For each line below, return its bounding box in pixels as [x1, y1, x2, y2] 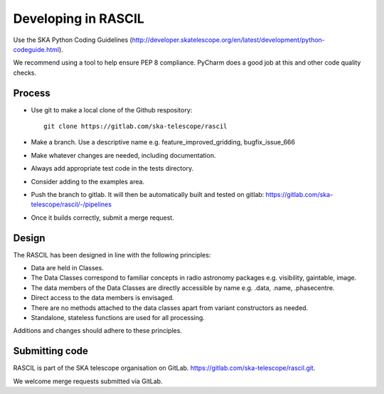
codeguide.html [13, 45, 60, 53]
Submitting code [13, 345, 89, 357]
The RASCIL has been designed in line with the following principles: [13, 250, 211, 259]
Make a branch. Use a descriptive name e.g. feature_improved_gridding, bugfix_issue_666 [31, 138, 295, 147]
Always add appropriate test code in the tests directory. [31, 164, 194, 173]
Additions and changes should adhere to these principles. [13, 326, 183, 335]
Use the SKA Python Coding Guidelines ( [13, 36, 133, 44]
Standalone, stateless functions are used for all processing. [31, 314, 206, 321]
